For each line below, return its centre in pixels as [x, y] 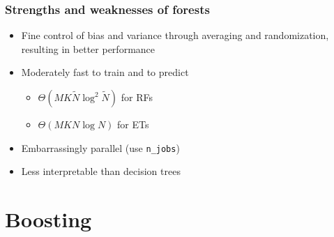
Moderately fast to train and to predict [105, 72]
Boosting [48, 219]
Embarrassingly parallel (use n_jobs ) [100, 147]
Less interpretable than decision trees [101, 171]
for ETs [133, 124]
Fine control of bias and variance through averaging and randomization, [175, 35]
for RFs [137, 97]
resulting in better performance [88, 48]
